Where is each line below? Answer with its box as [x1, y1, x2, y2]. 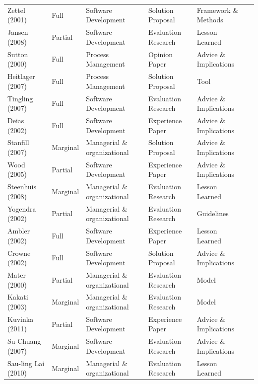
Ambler [7, 226, 30, 236]
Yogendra [7, 203, 36, 214]
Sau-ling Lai [7, 358, 45, 368]
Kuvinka [7, 313, 34, 324]
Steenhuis [7, 181, 37, 192]
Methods [196, 14, 223, 25]
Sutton [7, 49, 28, 59]
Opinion [148, 49, 173, 59]
